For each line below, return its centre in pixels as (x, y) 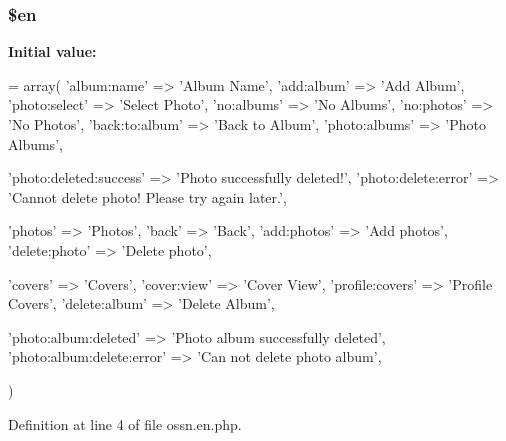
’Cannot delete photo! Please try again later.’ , (147, 196)
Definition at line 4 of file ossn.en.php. (125, 423)
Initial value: (52, 51)
